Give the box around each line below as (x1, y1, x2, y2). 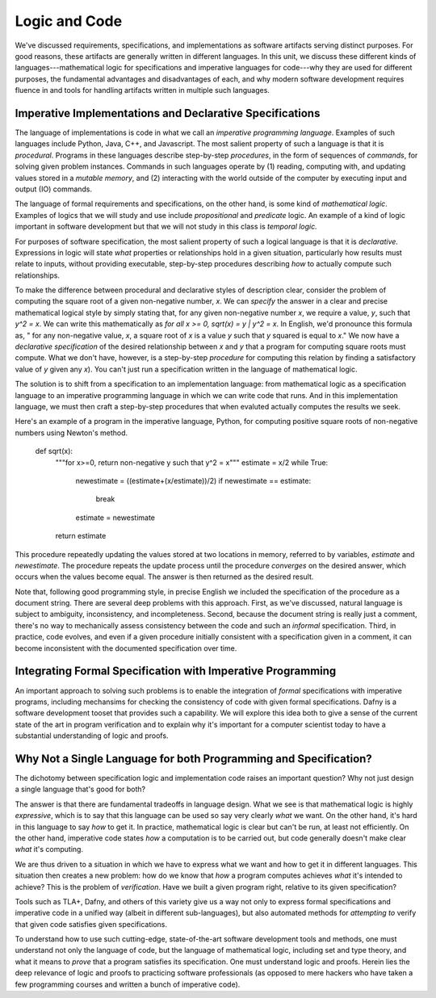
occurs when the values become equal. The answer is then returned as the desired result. (15, 572, 314, 581)
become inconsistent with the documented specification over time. (15, 643, 237, 653)
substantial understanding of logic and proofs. (15, 731, 169, 740)
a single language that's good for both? (15, 784, 145, 795)
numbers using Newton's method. (15, 428, 128, 438)
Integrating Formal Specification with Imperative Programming (15, 665, 337, 678)
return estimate (55, 531, 107, 541)
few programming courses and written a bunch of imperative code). (15, 979, 241, 989)
